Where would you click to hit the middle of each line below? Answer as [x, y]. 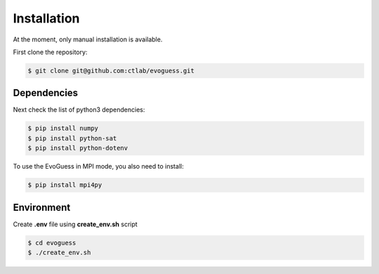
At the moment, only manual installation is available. [88, 39]
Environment [42, 207]
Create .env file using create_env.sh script [75, 224]
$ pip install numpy [63, 129]
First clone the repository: [50, 52]
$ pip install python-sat [72, 138]
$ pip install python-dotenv [78, 148]
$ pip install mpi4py [65, 185]
